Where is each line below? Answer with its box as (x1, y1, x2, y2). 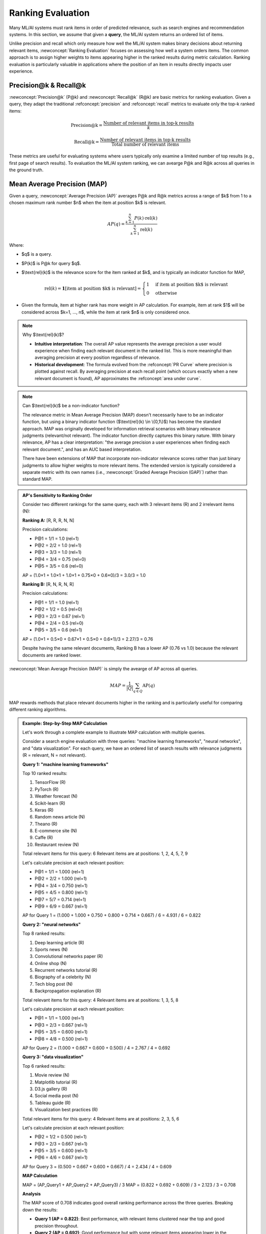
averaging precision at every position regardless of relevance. (34, 354, 161, 360)
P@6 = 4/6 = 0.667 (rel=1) (34, 1155, 88, 1160)
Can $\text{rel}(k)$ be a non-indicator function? (22, 403, 120, 409)
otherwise (155, 290, 177, 296)
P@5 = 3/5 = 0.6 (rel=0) (34, 563, 83, 569)
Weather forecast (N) (34, 793, 78, 799)
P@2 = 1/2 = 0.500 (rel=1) (34, 1134, 87, 1140)
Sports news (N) (34, 946, 68, 952)
